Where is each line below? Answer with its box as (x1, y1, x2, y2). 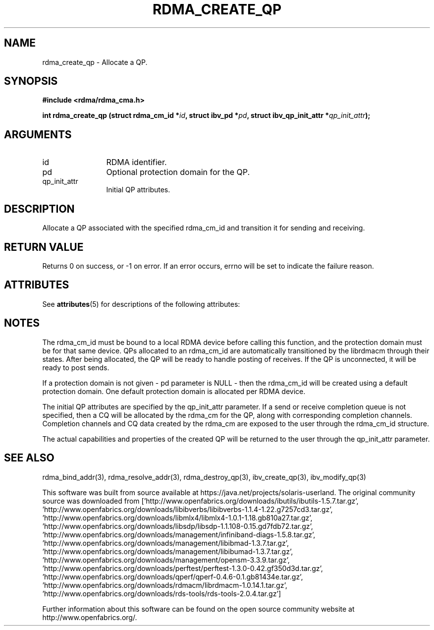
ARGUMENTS (4, 128, 72, 141)
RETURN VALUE (4, 240, 84, 253)
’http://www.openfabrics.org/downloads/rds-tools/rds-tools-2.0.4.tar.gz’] (42, 589, 281, 598)
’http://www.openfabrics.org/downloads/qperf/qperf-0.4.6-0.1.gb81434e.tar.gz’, (42, 572, 303, 581)
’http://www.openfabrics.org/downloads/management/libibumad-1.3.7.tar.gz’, (42, 547, 293, 556)
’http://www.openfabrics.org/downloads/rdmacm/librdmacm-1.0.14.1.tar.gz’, (42, 580, 287, 589)
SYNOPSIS (4, 75, 58, 88)
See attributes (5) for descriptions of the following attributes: (42, 299, 240, 308)
